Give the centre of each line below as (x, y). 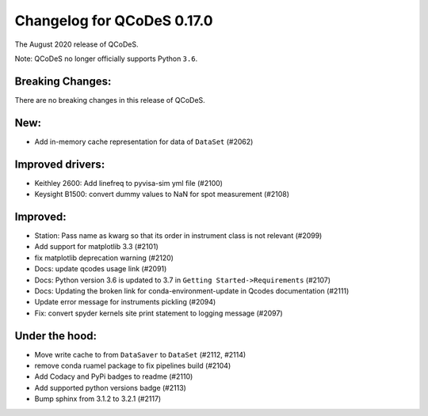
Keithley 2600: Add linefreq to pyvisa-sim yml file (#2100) (129, 183)
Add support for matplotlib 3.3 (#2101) (96, 247)
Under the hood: (56, 336)
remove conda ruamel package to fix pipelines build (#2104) (133, 365)
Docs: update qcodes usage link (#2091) (101, 269)
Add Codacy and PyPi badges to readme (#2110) (114, 376)
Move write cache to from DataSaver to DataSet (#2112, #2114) (140, 354)
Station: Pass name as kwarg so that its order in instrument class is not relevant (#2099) (178, 235)
